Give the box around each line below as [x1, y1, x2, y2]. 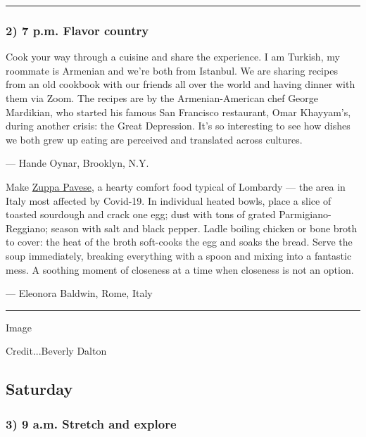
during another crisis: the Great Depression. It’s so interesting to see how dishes [6, 118, 351, 133]
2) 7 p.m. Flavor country [6, 21, 149, 39]
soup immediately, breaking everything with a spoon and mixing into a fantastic [6, 248, 352, 262]
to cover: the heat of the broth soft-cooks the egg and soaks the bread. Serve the [6, 234, 353, 249]
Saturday [6, 378, 73, 400]
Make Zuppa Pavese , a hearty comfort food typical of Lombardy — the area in [6, 179, 346, 194]
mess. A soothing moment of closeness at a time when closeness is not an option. [6, 262, 354, 277]
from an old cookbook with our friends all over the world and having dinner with [6, 77, 355, 91]
